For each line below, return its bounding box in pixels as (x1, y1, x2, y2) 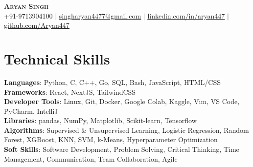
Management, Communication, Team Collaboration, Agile (4, 153, 178, 164)
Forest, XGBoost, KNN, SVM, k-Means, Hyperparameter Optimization (4, 134, 218, 145)
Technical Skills (4, 48, 110, 68)
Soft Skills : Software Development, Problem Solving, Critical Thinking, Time (4, 144, 239, 154)
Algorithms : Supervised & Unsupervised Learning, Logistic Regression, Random (4, 125, 249, 135)
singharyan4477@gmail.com (59, 10, 141, 21)
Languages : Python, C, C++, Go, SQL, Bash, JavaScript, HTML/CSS (4, 77, 221, 87)
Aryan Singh (4, 1, 48, 11)
